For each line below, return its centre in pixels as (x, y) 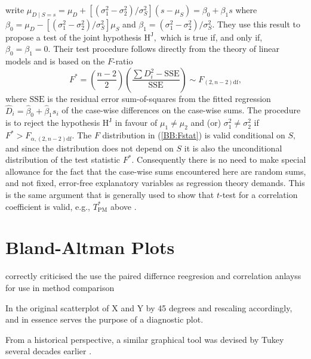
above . (123, 206)
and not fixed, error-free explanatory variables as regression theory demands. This (155, 183)
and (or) (206, 123)
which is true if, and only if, (211, 37)
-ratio (123, 61)
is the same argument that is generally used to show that (110, 195)
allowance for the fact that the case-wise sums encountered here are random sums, (156, 171)
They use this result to (259, 24)
